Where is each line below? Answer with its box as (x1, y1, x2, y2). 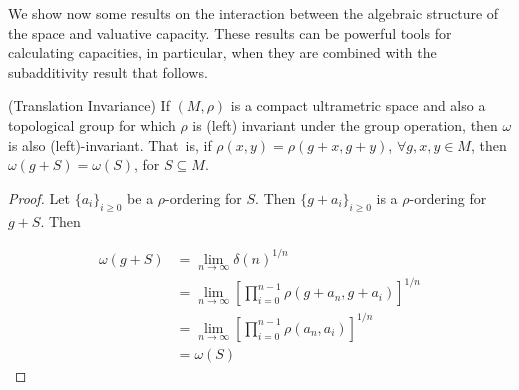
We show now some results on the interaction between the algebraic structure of (8, 3, 499, 23)
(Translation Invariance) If (8, 95, 170, 116)
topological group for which (8, 114, 176, 135)
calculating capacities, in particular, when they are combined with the (8, 42, 437, 63)
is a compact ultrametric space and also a (230, 95, 486, 116)
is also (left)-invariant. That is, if (8, 134, 212, 155)
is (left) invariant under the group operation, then (192, 114, 498, 135)
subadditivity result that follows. (8, 61, 208, 82)
